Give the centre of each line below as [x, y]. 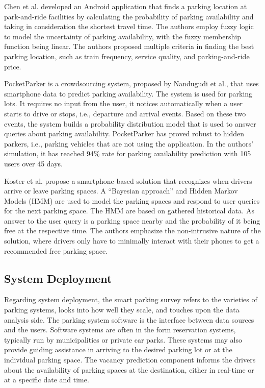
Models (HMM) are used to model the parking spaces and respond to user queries [132, 200]
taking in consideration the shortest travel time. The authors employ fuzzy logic [129, 26]
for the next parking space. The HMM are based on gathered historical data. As [129, 211]
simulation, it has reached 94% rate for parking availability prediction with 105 [128, 153]
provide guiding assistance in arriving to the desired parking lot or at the [118, 349]
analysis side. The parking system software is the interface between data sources [129, 319]
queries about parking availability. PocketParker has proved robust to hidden [124, 134]
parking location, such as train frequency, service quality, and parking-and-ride [127, 56]
